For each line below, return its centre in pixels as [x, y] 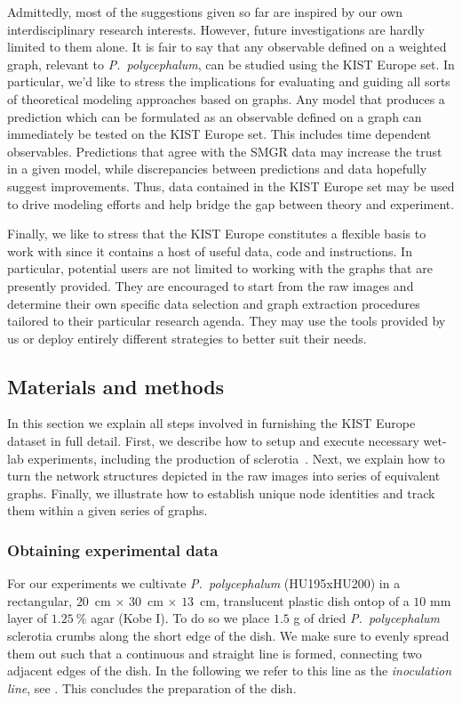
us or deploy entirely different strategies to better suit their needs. [187, 338]
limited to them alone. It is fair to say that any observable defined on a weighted [227, 47]
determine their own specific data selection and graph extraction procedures [214, 303]
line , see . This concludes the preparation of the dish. [152, 687]
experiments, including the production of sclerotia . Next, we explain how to [236, 458]
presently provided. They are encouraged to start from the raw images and [211, 285]
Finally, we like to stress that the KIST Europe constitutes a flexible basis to [217, 234]
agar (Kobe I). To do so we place [180, 618]
